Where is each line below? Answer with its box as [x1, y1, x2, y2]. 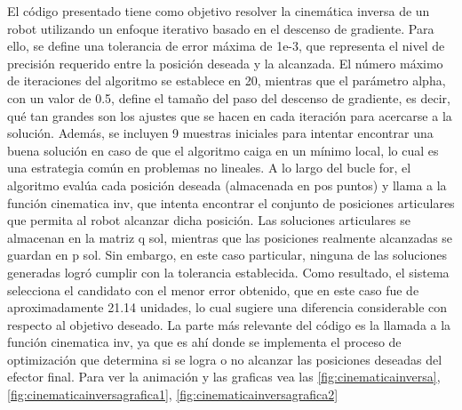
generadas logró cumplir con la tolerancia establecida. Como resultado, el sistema [7, 262, 450, 281]
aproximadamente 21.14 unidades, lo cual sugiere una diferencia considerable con [7, 298, 448, 317]
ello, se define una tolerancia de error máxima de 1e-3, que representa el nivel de [7, 36, 445, 55]
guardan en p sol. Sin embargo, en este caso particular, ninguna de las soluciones [7, 245, 447, 264]
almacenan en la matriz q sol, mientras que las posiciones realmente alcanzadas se [7, 228, 453, 246]
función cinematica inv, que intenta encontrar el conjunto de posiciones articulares [7, 193, 455, 212]
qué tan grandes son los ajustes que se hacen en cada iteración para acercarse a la [7, 106, 452, 125]
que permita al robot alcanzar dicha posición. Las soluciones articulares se [7, 211, 410, 229]
